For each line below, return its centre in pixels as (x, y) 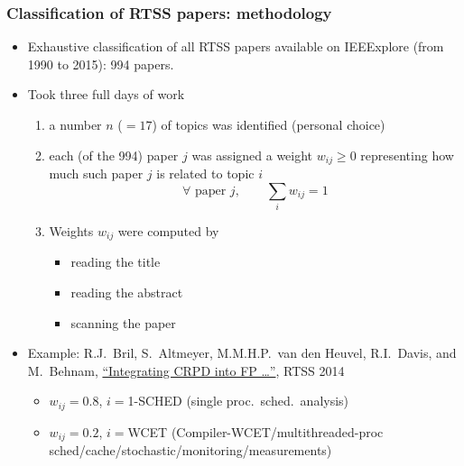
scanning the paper (123, 322)
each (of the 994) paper (114, 155)
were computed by (168, 230)
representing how (407, 155)
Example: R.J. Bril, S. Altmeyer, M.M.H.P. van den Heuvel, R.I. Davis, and (242, 353)
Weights (71, 230)
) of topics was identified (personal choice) (269, 124)
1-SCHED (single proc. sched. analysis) (238, 401)
